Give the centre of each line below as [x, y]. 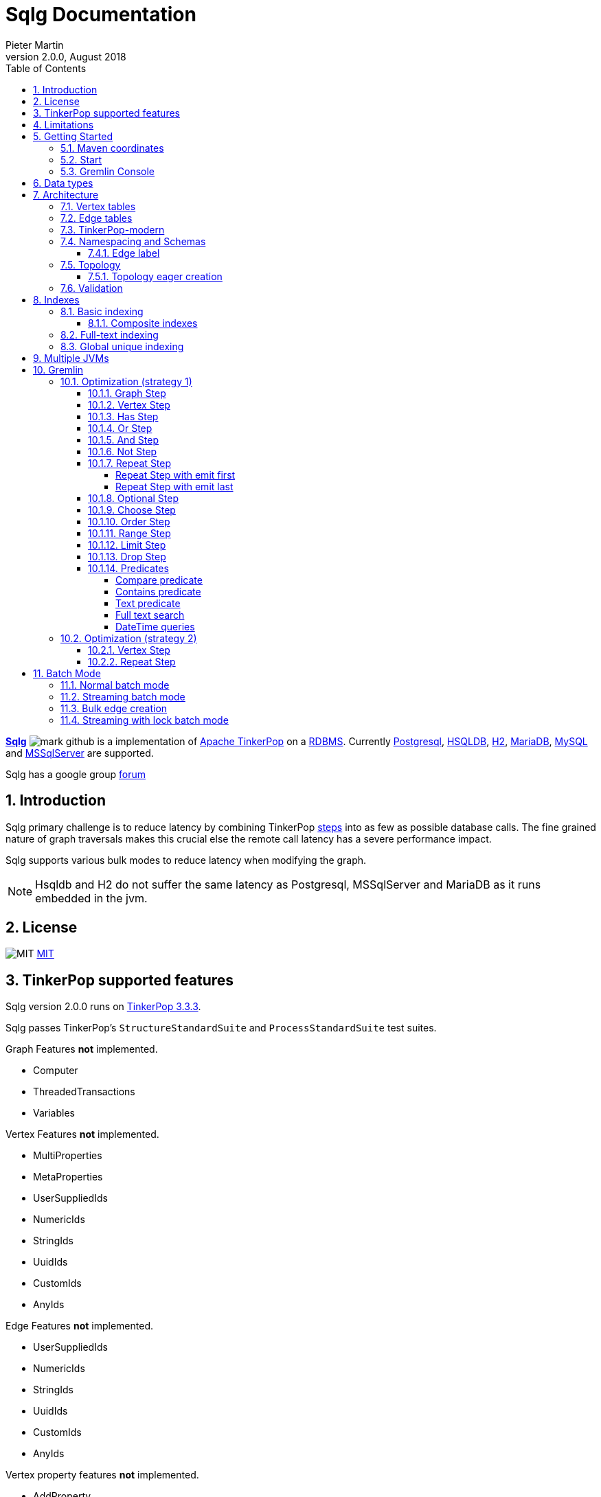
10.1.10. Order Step [129, 521]
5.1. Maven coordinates [112, 148]
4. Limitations [64, 124]
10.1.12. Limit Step [127, 545]
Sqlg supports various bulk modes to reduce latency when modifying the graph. [186, 860]
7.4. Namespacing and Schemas [133, 241]
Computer [56, 1071]
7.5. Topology [91, 264]
